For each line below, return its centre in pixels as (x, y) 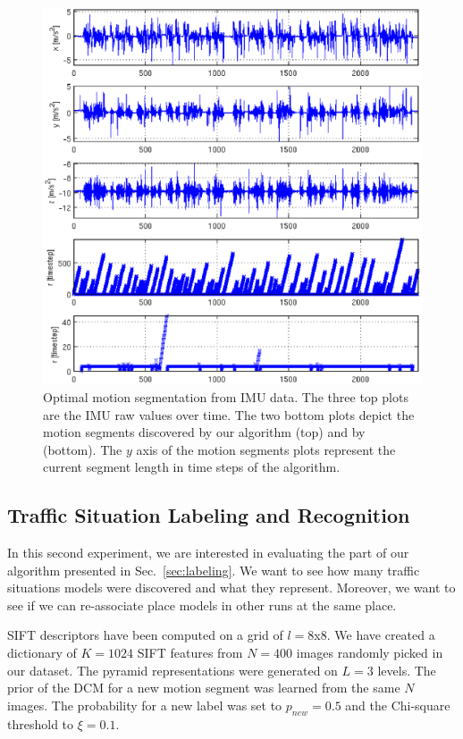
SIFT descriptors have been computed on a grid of (145, 635)
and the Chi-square (398, 705)
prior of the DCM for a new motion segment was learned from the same (204, 688)
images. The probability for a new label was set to (145, 705)
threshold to (41, 723)
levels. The (407, 670)
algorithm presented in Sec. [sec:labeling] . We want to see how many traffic (214, 570)
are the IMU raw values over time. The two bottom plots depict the (229, 414)
